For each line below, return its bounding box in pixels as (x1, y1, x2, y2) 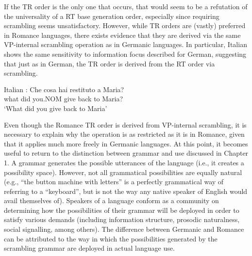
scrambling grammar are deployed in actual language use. (4, 243, 175, 253)
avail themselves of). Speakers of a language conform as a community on (4, 195, 219, 206)
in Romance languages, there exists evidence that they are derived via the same (4, 30, 241, 40)
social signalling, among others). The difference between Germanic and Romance (4, 224, 244, 234)
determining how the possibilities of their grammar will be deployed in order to (4, 205, 239, 215)
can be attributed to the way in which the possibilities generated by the (4, 233, 218, 243)
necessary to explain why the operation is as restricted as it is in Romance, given (4, 129, 245, 139)
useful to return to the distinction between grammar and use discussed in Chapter (4, 148, 249, 158)
